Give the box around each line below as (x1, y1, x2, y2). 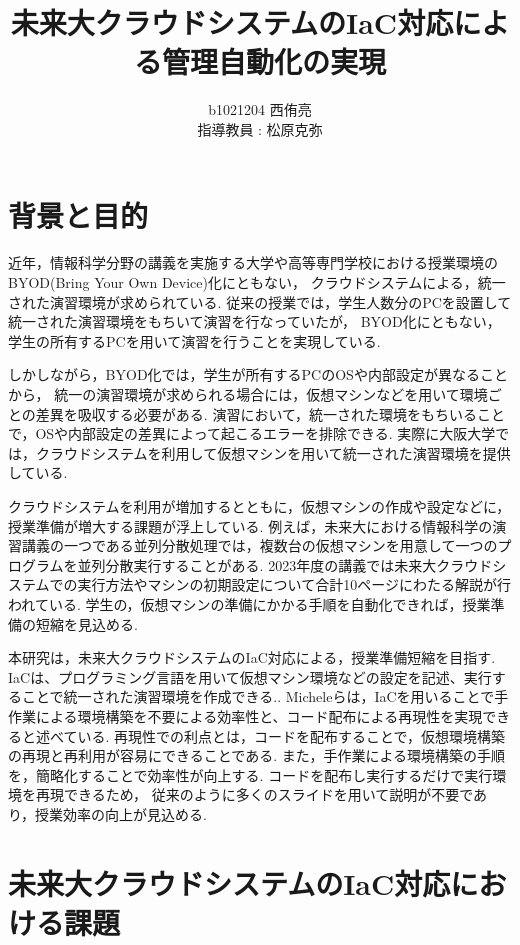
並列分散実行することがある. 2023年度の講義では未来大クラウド (77, 554, 493, 575)
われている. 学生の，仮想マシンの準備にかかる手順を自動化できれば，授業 (8, 593, 491, 614)
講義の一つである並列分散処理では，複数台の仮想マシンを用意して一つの (21, 535, 498, 556)
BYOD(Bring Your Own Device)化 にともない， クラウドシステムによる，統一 (8, 272, 506, 293)
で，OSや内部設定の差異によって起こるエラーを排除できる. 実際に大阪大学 (8, 423, 496, 444)
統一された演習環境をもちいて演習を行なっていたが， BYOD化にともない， (8, 311, 501, 332)
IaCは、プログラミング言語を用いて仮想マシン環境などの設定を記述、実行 (8, 666, 492, 687)
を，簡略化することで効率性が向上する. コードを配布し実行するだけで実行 (8, 764, 493, 785)
